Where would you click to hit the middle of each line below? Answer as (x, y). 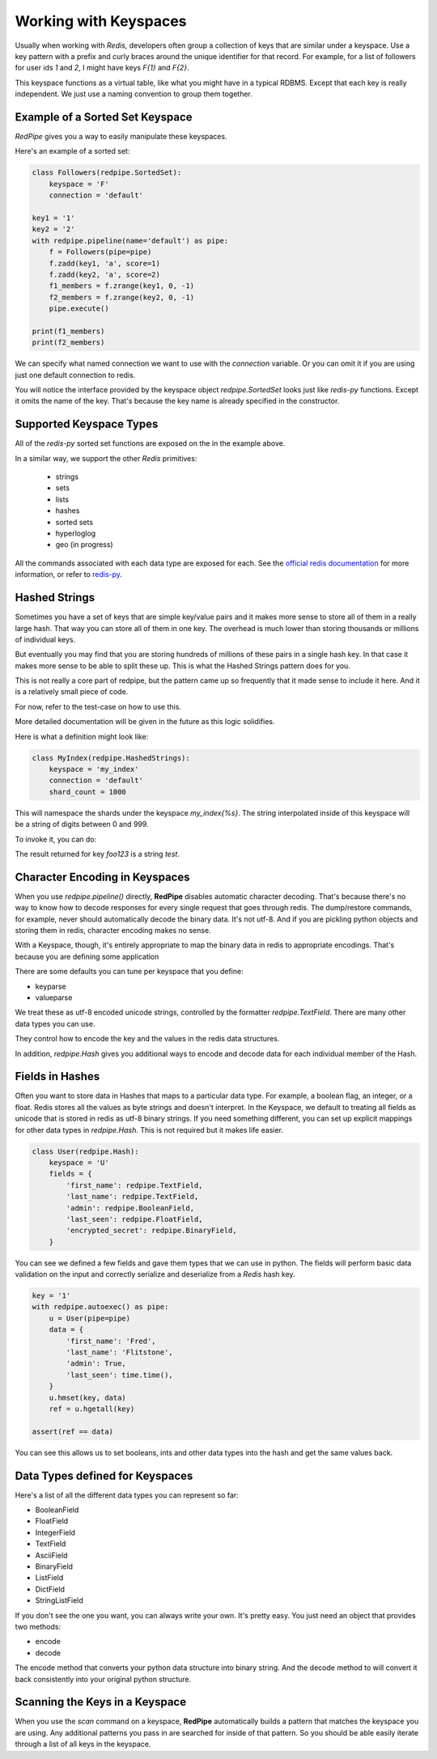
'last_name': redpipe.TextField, (132, 1197)
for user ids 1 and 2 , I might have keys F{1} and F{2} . (102, 68)
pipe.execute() (79, 309)
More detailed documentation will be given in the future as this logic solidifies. (145, 722)
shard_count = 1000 (88, 792)
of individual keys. (45, 639)
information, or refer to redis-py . (69, 574)
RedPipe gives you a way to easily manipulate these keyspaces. (121, 137)
